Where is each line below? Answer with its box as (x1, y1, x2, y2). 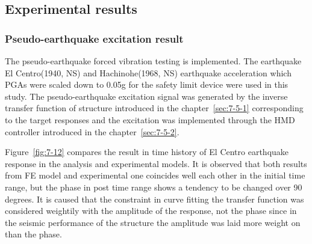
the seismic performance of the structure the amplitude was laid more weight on (5, 216, 301, 228)
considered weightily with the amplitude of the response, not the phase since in (5, 204, 297, 217)
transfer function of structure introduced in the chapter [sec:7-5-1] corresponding (5, 102, 304, 114)
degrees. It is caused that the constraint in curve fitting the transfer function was (5, 192, 304, 205)
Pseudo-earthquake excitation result (5, 31, 184, 46)
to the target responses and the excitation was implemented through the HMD (5, 113, 295, 126)
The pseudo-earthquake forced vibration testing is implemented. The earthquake (5, 55, 302, 67)
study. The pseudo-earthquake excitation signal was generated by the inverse (5, 90, 288, 102)
